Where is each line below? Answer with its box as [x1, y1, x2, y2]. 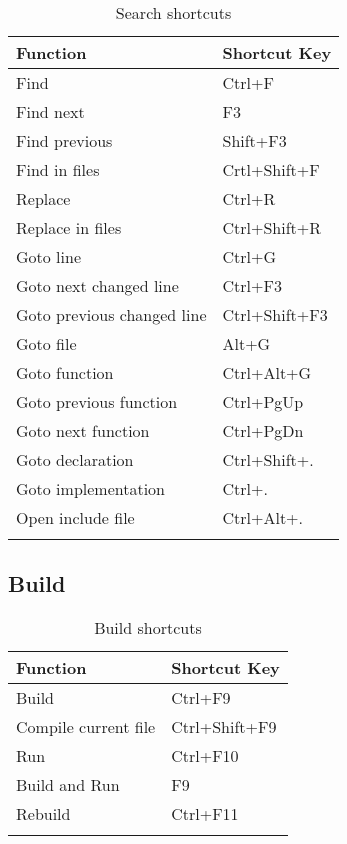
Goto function [16, 361, 114, 384]
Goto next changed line [16, 274, 179, 297]
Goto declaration [16, 448, 134, 471]
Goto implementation [16, 477, 166, 500]
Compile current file [16, 715, 156, 739]
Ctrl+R [222, 187, 276, 210]
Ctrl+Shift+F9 [171, 715, 277, 739]
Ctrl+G [222, 245, 276, 268]
